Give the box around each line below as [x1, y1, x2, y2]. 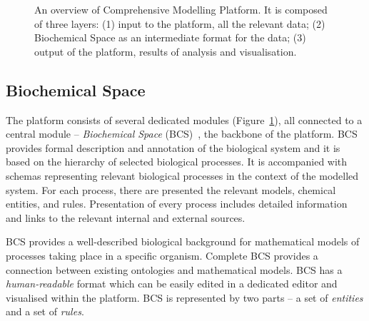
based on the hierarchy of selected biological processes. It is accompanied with [6, 154, 348, 169]
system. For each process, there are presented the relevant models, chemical [6, 182, 336, 197]
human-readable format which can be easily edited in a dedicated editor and [6, 276, 338, 291]
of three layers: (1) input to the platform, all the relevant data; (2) [34, 16, 325, 31]
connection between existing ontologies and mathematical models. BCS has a [6, 262, 343, 277]
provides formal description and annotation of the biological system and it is [6, 140, 340, 155]
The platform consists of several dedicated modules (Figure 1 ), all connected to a [6, 112, 363, 127]
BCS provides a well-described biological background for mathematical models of [6, 234, 360, 249]
